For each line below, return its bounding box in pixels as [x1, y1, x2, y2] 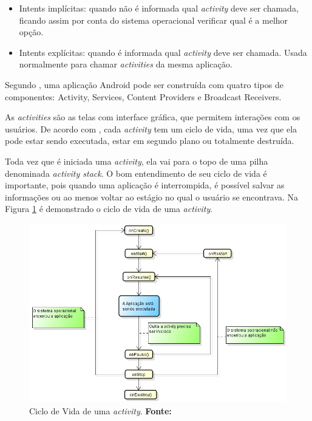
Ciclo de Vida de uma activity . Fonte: [29, 405, 172, 417]
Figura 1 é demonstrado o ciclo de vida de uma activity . [5, 202, 213, 215]
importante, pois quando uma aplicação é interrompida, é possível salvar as [5, 179, 285, 191]
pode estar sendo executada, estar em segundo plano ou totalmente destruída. [5, 134, 294, 147]
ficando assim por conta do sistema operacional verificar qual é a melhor [19, 13, 288, 26]
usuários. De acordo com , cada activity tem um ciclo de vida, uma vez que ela [5, 122, 297, 135]
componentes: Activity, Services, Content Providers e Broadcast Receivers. [5, 90, 282, 103]
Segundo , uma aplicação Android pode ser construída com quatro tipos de [5, 78, 283, 91]
